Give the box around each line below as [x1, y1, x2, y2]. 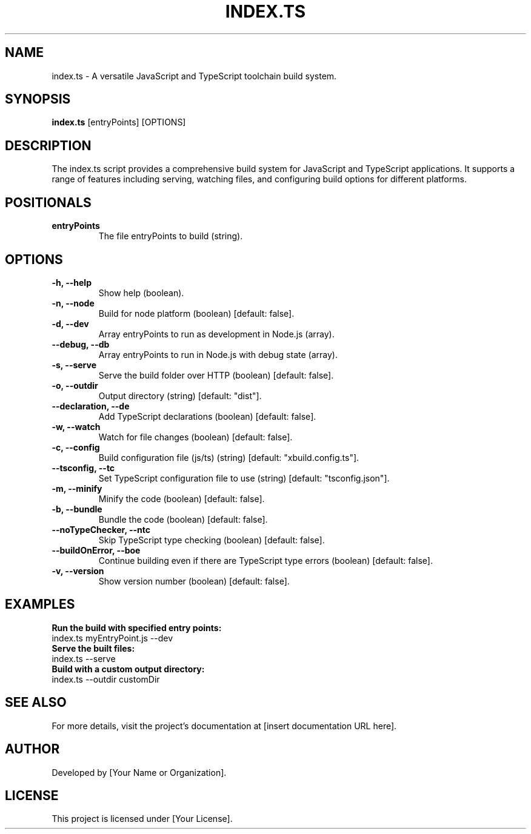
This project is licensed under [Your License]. [52, 813, 233, 824]
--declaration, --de [52, 400, 130, 411]
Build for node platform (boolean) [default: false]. [98, 308, 295, 319]
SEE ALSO [5, 695, 67, 710]
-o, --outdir [52, 380, 98, 391]
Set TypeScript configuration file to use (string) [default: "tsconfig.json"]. [98, 472, 390, 483]
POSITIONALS [5, 194, 92, 210]
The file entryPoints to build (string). [98, 231, 243, 242]
